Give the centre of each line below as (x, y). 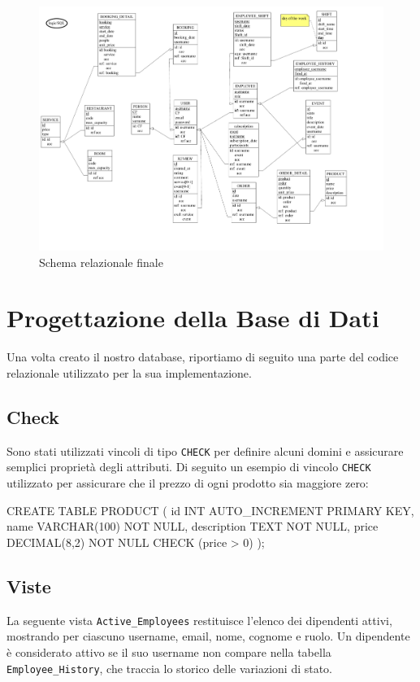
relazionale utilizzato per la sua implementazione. (129, 372)
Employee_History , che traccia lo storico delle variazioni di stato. (170, 668)
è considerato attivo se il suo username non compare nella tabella (169, 651)
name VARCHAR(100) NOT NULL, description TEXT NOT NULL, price (193, 526)
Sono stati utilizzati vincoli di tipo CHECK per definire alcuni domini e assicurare (205, 450)
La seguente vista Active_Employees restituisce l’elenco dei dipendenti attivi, (199, 620)
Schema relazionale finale (101, 262)
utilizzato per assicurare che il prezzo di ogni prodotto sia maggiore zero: (188, 483)
